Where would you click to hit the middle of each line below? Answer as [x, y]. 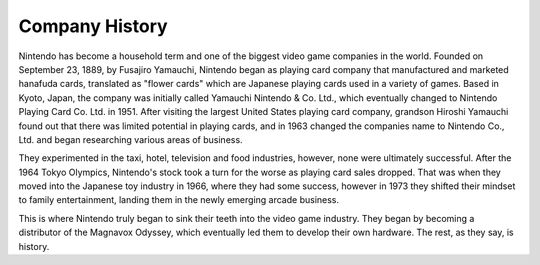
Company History [93, 26]
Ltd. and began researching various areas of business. [131, 139]
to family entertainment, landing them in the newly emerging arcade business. [179, 200]
